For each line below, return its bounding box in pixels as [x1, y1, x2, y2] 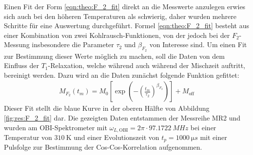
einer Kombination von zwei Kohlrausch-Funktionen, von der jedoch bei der [4, 30, 230, 40]
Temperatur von [4, 132, 52, 142]
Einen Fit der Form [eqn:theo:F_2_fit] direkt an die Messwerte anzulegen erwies [4, 1, 246, 11]
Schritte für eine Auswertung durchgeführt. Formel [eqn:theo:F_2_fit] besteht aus [4, 20, 249, 31]
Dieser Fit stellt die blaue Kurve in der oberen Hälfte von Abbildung [4, 103, 210, 113]
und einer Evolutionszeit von [74, 132, 159, 142]
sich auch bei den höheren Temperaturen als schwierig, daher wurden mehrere [4, 11, 236, 21]
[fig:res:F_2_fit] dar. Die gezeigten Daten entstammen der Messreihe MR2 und [4, 112, 241, 122]
